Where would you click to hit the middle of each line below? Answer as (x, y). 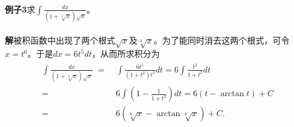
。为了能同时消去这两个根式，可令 (222, 40)
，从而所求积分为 (126, 54)
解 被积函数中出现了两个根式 (60, 40)
